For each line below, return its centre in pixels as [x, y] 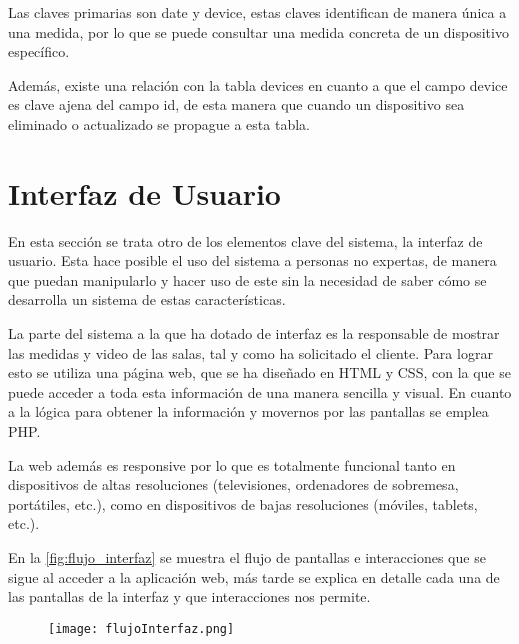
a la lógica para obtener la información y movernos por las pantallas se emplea [248, 411]
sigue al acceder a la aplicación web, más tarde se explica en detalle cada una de [254, 576]
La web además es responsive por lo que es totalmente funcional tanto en [232, 464]
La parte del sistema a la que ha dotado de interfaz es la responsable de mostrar [254, 333]
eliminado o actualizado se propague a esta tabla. [159, 123]
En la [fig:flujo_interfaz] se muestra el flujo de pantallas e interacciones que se [247, 557]
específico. [39, 51]
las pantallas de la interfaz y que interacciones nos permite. [189, 596]
